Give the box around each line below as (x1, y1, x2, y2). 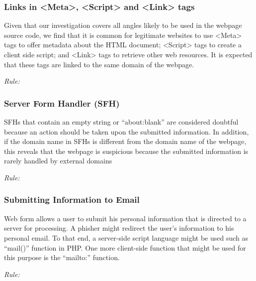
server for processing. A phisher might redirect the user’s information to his (4, 223, 234, 233)
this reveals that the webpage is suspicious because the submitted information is (4, 145, 249, 156)
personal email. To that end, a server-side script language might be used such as (4, 232, 249, 243)
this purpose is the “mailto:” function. (4, 252, 120, 263)
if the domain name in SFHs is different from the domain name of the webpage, (4, 136, 247, 146)
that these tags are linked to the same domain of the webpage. (4, 59, 194, 69)
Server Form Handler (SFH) (4, 97, 120, 109)
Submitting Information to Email (4, 193, 140, 206)
